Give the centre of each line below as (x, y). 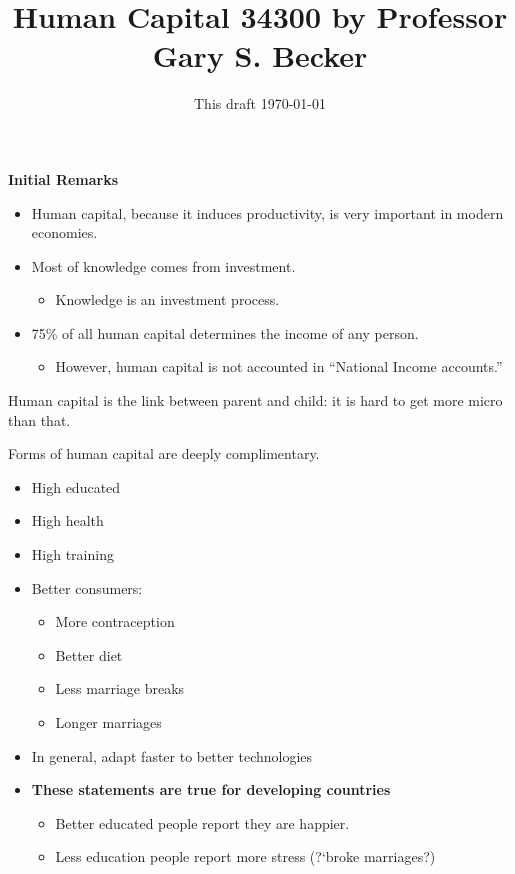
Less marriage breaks (120, 688)
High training (72, 554)
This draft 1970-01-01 (260, 103)
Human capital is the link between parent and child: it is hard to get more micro (255, 400)
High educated (76, 486)
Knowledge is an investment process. (167, 299)
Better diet (89, 654)
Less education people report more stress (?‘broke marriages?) (245, 856)
